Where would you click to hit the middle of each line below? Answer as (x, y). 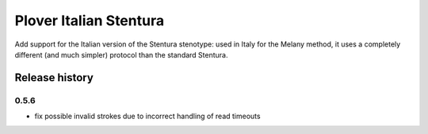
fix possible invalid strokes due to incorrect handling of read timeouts (147, 116)
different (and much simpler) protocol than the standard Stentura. (121, 54)
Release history (54, 78)
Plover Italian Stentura (90, 20)
